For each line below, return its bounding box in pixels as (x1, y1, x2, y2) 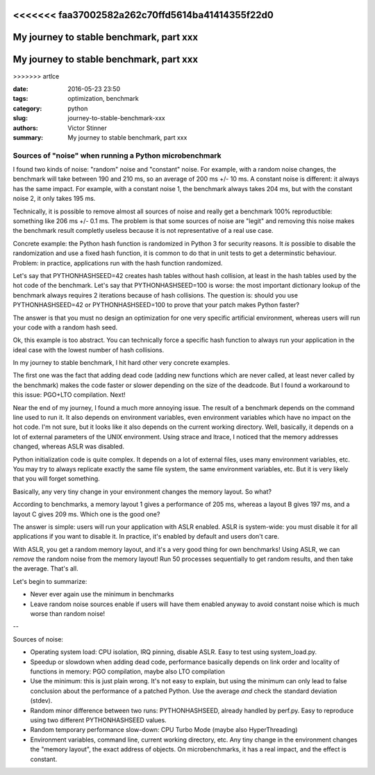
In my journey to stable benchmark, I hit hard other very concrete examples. (12, 359, 231, 367)
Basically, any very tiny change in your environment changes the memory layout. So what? (12, 487, 272, 496)
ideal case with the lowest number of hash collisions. (12, 345, 165, 354)
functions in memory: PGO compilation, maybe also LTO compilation (30, 667, 226, 676)
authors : (12, 124, 38, 132)
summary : (12, 133, 44, 142)
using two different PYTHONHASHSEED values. (30, 716, 167, 724)
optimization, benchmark (67, 95, 139, 103)
